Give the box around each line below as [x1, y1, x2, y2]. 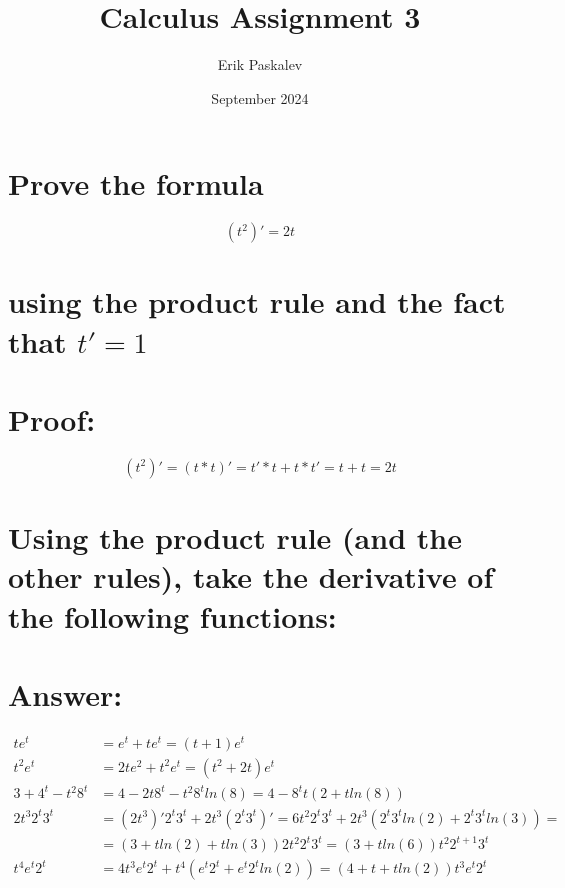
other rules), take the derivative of [8, 556, 494, 597]
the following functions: [8, 595, 337, 636]
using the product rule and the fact [8, 281, 506, 322]
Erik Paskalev [217, 54, 303, 75]
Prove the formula [8, 163, 264, 204]
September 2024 [211, 87, 309, 108]
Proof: [8, 399, 96, 439]
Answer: [8, 673, 123, 714]
